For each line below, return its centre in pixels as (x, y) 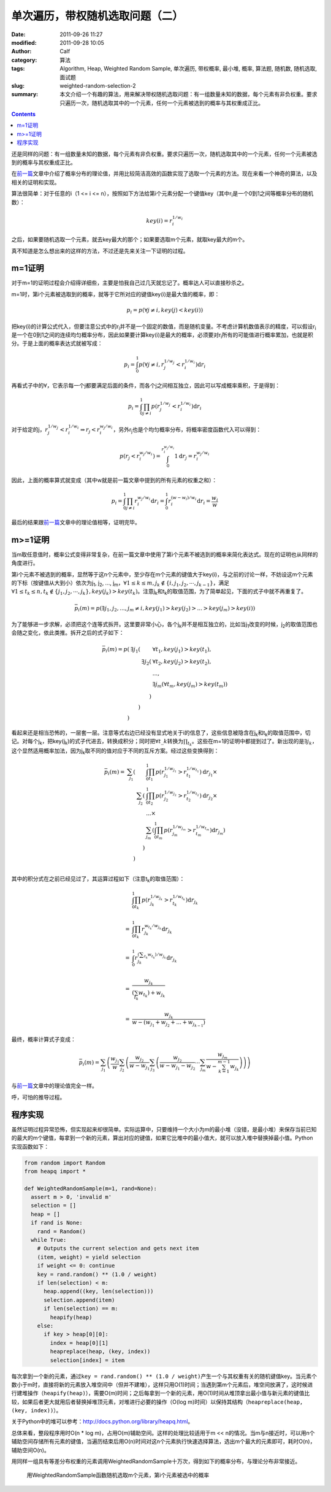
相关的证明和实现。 (36, 182)
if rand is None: (57, 1223)
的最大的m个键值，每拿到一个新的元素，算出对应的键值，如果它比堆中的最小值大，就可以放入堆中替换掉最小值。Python (162, 1138)
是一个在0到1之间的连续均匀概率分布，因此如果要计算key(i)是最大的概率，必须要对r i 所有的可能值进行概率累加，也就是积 (162, 335)
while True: (49, 1240)
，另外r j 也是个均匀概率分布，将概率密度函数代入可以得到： (187, 430)
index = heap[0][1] (79, 1343)
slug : (18, 85)
